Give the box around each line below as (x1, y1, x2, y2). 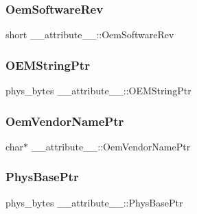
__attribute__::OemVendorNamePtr (31, 139, 191, 153)
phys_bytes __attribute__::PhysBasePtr (5, 195, 183, 209)
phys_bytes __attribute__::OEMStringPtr (5, 83, 192, 98)
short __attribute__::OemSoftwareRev (5, 27, 174, 42)
